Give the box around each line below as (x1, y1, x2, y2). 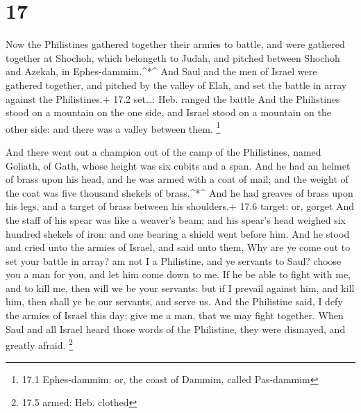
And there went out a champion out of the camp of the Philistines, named (6, 144, 321, 159)
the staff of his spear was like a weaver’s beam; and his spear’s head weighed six (6, 212, 346, 227)
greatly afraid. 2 (6, 336, 73, 352)
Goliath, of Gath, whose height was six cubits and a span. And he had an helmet (6, 158, 351, 172)
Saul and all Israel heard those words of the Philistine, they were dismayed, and (6, 321, 346, 336)
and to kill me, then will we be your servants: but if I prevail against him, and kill (6, 280, 355, 295)
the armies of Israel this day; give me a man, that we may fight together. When (6, 308, 344, 323)
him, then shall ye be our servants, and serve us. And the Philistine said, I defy (6, 294, 343, 309)
